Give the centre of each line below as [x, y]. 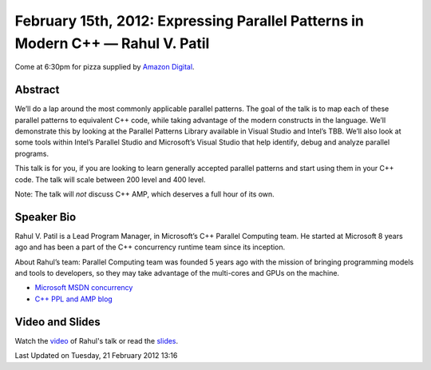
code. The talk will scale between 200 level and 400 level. [110, 179]
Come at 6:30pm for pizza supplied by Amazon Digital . [105, 67]
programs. [32, 153]
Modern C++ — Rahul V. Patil [112, 43]
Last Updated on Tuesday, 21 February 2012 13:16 [96, 356]
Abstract [37, 90]
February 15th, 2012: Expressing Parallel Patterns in [190, 21]
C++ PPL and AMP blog [74, 299]
